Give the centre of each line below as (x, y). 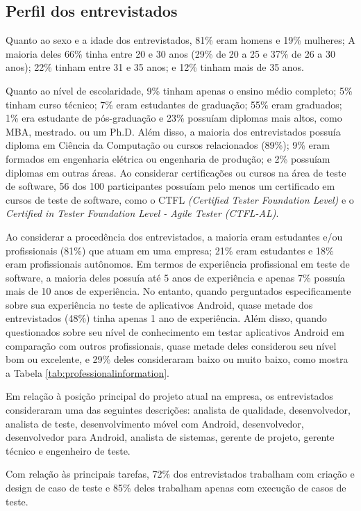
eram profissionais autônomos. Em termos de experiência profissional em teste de (178, 264)
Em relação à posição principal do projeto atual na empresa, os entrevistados (169, 396)
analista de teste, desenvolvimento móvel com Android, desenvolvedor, (155, 423)
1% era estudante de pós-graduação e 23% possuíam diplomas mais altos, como (174, 118)
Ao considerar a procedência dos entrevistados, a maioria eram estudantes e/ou (174, 236)
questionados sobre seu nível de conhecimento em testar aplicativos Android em (175, 332)
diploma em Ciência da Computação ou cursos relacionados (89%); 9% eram (168, 145)
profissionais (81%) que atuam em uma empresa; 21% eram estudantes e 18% (170, 250)
